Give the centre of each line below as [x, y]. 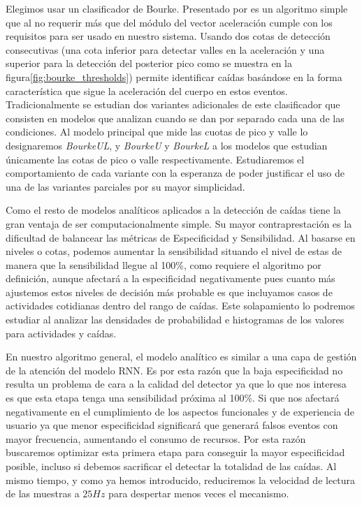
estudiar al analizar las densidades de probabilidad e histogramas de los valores [175, 320]
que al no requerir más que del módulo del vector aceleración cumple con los [169, 22]
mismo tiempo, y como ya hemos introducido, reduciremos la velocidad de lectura [181, 480]
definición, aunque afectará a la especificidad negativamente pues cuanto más [171, 278]
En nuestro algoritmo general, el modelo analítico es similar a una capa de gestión [181, 357]
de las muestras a [43, 493]
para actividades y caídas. [61, 333]
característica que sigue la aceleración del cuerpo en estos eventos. [147, 90]
